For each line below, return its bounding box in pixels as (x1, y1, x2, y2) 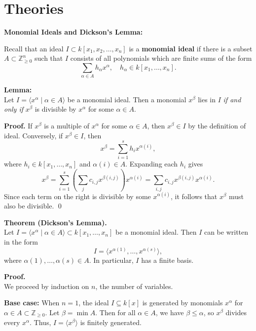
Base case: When (4, 297, 60, 308)
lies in (198, 94, 216, 104)
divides (225, 307, 247, 317)
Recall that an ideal (4, 43, 64, 53)
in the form (4, 237, 38, 247)
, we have (155, 307, 184, 317)
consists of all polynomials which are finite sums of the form (70, 53, 252, 63)
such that (35, 53, 63, 63)
